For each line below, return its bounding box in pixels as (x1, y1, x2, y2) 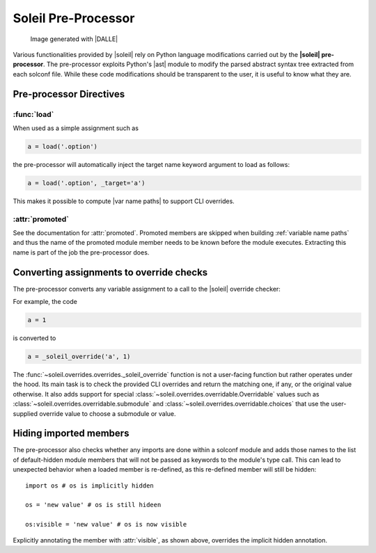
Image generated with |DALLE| (30, 35, 118, 43)
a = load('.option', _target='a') (27, 179, 146, 187)
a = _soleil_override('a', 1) (27, 352, 131, 360)
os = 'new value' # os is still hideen (25, 501, 162, 509)
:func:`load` (13, 109, 54, 119)
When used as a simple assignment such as (13, 124, 139, 132)
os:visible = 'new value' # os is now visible (25, 520, 187, 529)
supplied (13, 409, 38, 417)
